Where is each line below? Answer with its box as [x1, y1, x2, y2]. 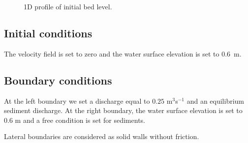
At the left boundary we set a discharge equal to [4, 95, 150, 106]
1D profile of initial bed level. [24, 1, 112, 11]
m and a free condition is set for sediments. [15, 114, 145, 125]
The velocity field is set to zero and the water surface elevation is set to [4, 48, 219, 58]
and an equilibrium [186, 95, 244, 106]
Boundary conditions [4, 72, 112, 87]
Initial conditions [4, 25, 93, 40]
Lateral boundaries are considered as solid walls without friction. [4, 131, 199, 142]
